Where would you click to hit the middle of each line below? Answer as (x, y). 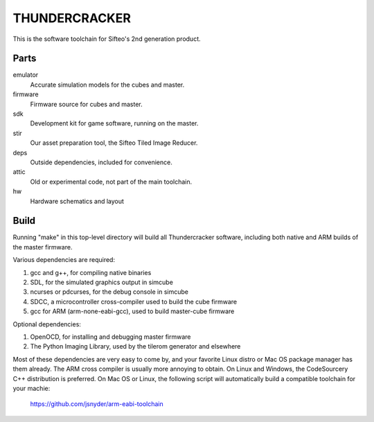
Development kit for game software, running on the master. (114, 123)
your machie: (32, 388)
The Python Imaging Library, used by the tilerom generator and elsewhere (135, 346)
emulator (26, 75)
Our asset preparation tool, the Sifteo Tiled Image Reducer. (114, 143)
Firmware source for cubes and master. (86, 104)
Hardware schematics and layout (77, 201)
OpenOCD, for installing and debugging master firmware (110, 337)
